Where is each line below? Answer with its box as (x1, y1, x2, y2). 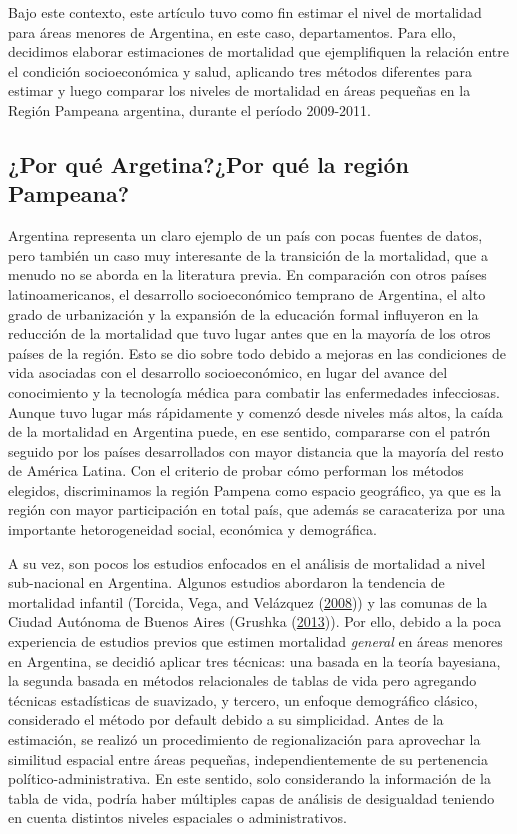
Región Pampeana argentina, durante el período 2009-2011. (8, 99, 371, 120)
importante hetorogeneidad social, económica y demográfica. (8, 519, 377, 540)
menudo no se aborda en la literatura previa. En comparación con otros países (8, 264, 487, 285)
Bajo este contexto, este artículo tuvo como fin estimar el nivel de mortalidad (8, 2, 482, 22)
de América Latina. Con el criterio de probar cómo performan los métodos (8, 460, 464, 481)
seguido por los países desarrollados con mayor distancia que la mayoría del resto (8, 440, 504, 461)
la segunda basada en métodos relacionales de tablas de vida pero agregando (8, 670, 477, 691)
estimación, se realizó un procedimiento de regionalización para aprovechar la (8, 729, 481, 749)
